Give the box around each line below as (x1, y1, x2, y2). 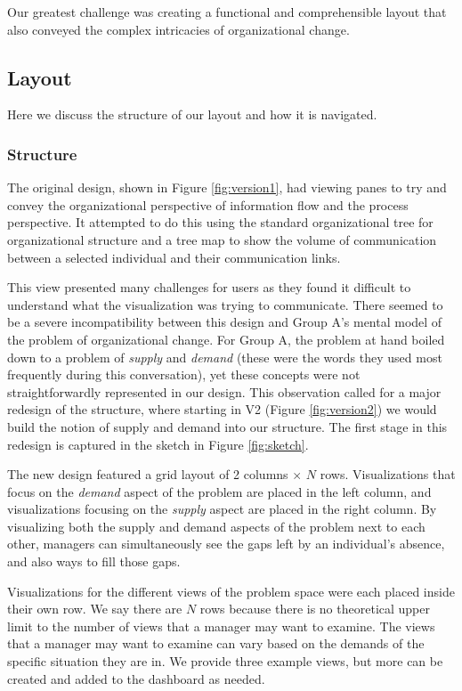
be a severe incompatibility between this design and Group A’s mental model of (7, 313, 442, 331)
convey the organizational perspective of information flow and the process (7, 195, 409, 214)
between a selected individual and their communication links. (7, 248, 341, 266)
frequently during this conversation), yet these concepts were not (7, 365, 361, 384)
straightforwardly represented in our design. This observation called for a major (7, 382, 442, 401)
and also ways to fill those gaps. (7, 552, 181, 571)
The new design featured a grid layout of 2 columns (7, 465, 288, 484)
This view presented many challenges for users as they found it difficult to (7, 278, 411, 297)
